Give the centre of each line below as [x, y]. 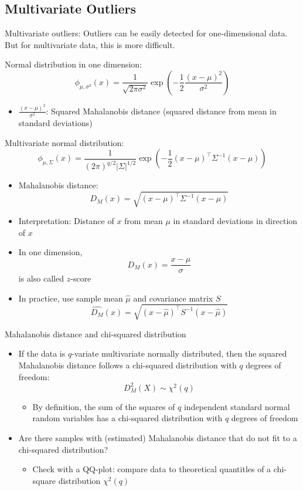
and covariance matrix [173, 298]
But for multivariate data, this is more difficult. [90, 44]
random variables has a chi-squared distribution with [127, 418]
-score [81, 278]
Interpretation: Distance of [66, 221]
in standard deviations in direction [235, 221]
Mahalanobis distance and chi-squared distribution [96, 333]
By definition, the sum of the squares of [104, 406]
